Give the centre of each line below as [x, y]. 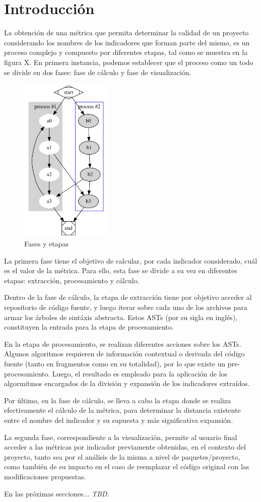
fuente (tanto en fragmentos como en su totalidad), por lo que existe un [115, 363]
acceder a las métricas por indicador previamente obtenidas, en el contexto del [125, 447]
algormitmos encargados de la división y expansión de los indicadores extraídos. [127, 383]
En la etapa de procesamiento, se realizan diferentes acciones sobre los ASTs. [123, 343]
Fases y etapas [46, 244]
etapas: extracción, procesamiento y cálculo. [72, 280]
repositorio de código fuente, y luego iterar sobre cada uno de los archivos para [126, 307]
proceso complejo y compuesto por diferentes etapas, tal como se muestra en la [126, 52]
